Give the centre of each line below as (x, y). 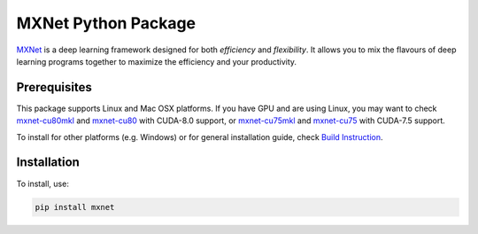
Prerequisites (54, 87)
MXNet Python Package (106, 23)
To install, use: (43, 183)
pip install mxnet (75, 207)
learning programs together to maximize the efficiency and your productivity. (156, 61)
